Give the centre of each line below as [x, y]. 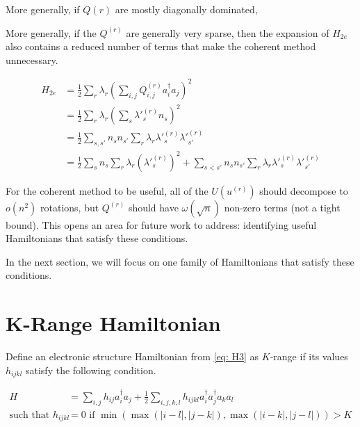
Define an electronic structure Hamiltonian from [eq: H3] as [132, 356]
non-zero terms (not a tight [282, 207]
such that [30, 415]
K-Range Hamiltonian [113, 323]
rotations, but [70, 207]
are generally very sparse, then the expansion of [228, 32]
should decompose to [304, 190]
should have [153, 207]
